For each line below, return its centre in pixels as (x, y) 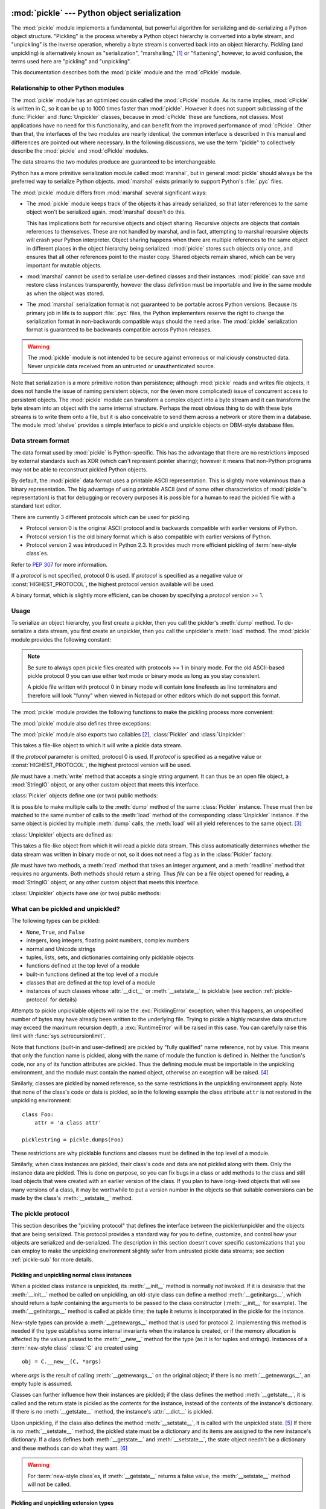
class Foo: (38, 1114)
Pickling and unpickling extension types (62, 1502)
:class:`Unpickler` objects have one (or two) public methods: (86, 893)
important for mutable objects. (64, 265)
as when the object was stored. (65, 293)
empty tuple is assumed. (42, 1384)
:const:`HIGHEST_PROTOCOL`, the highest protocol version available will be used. (113, 584)
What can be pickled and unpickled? (66, 908)
